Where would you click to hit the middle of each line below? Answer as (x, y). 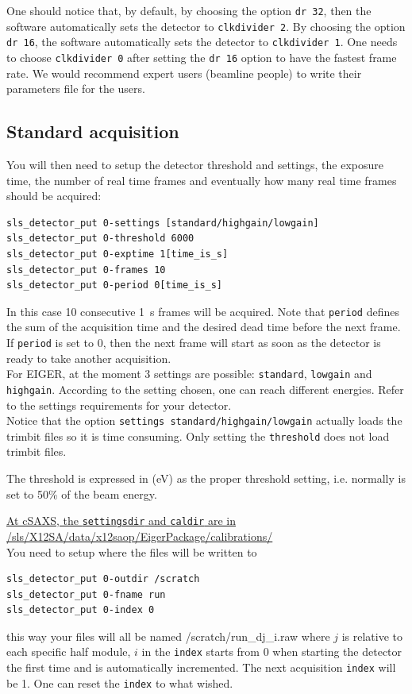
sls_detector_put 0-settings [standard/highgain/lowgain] (163, 223)
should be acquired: (54, 196)
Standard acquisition (93, 131)
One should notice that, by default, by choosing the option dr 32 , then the (189, 10)
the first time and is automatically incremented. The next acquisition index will (201, 667)
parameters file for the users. (76, 89)
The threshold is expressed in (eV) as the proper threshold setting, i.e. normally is (206, 478)
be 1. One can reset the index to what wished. (120, 682)
